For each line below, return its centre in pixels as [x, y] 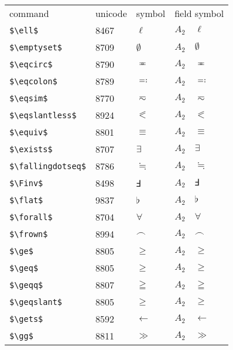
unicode [111, 13]
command [29, 13]
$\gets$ [26, 319]
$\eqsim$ [29, 98]
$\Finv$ [26, 183]
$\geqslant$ [36, 302]
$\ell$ [24, 30]
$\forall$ [31, 217]
